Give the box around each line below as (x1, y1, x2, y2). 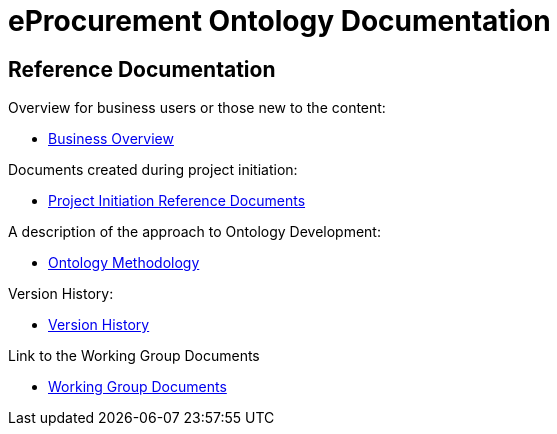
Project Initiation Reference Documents (48, 192, 306, 210)
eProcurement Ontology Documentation (8, 4, 551, 38)
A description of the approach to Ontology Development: (8, 223, 381, 241)
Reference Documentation (8, 56, 276, 82)
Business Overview (48, 130, 174, 148)
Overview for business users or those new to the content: (8, 99, 386, 117)
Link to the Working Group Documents (8, 347, 260, 365)
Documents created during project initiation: (8, 161, 298, 179)
